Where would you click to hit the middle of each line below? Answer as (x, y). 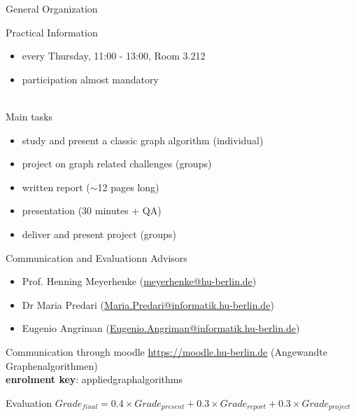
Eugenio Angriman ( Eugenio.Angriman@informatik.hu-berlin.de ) (161, 328)
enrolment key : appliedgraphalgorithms (94, 379)
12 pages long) (128, 187)
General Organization (52, 8)
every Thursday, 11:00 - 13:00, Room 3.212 (114, 56)
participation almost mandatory (90, 79)
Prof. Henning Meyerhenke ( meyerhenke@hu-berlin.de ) (139, 281)
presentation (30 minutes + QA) (92, 210)
